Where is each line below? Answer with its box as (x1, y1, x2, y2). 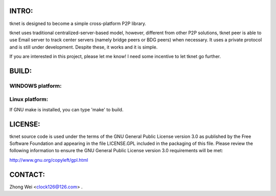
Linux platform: (9, 96, 49, 103)
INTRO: (9, 7, 33, 15)
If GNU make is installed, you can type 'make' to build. (9, 106, 124, 112)
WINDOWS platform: (9, 82, 62, 89)
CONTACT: (9, 170, 45, 179)
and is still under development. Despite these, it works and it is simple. (9, 44, 158, 50)
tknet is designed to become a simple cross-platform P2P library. (9, 20, 147, 27)
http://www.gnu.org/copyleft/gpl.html (9, 157, 88, 163)
